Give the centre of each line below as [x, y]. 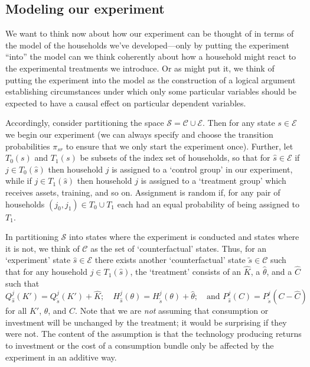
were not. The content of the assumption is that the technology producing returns [154, 334]
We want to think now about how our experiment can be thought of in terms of [150, 33]
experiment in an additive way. [61, 357]
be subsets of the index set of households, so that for [175, 157]
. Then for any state [239, 123]
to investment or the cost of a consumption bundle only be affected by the [140, 345]
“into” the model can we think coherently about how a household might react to [151, 56]
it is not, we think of [43, 248]
